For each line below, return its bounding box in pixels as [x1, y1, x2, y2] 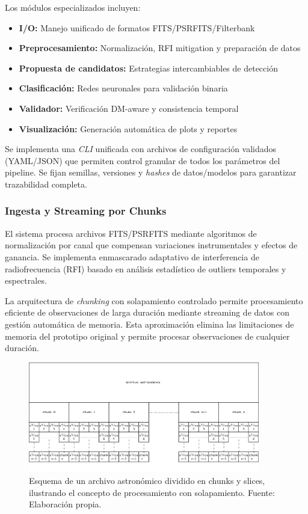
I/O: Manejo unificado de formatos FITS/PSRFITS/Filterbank [19, 21, 255, 34]
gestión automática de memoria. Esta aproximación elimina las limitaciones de [5, 317, 294, 330]
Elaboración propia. [29, 498, 102, 510]
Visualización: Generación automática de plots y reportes [19, 122, 238, 135]
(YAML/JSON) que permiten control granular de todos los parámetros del [5, 154, 280, 167]
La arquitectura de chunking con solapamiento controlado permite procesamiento [5, 294, 303, 307]
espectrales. [5, 274, 47, 287]
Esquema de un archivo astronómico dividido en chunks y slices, [29, 474, 265, 486]
